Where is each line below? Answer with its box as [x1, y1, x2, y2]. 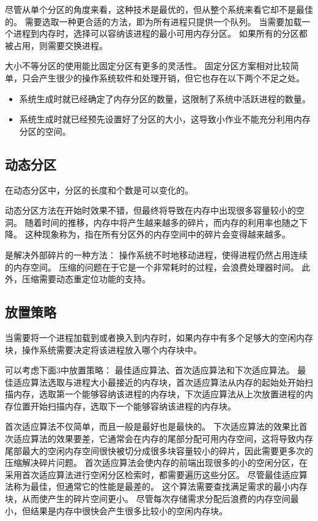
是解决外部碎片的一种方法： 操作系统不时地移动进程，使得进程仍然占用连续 [5, 248, 308, 261]
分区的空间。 [19, 124, 71, 137]
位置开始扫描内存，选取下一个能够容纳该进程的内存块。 [13, 399, 236, 412]
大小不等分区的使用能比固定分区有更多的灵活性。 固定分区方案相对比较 [5, 59, 290, 72]
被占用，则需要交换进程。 [5, 39, 108, 51]
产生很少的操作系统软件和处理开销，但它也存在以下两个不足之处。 [39, 71, 305, 84]
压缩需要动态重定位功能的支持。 [21, 272, 150, 285]
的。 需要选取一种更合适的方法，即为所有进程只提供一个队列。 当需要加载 [5, 15, 302, 28]
